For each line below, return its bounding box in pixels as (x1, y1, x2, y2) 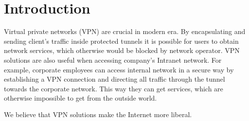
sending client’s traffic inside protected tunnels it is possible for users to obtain (4, 35, 239, 46)
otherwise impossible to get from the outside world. (4, 93, 157, 103)
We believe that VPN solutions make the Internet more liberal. (4, 109, 192, 119)
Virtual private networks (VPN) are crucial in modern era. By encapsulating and (4, 26, 246, 36)
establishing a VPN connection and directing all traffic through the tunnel (4, 74, 225, 84)
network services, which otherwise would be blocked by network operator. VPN (4, 45, 240, 55)
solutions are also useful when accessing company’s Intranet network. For (4, 54, 222, 65)
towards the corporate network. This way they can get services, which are (4, 83, 223, 93)
